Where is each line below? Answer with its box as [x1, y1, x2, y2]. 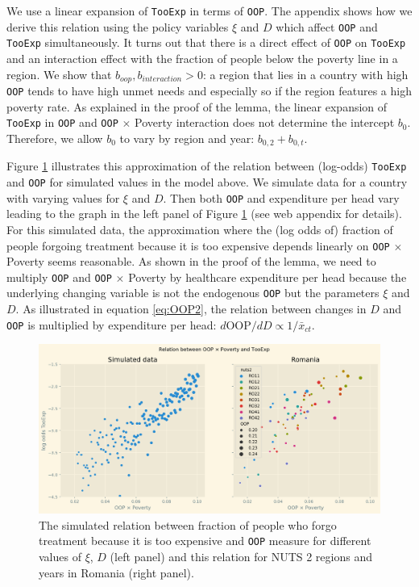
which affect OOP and [276, 18, 378, 35]
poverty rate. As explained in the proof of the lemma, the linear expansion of [6, 98, 388, 115]
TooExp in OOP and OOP [6, 114, 118, 131]
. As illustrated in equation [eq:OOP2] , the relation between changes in [15, 300, 367, 317]
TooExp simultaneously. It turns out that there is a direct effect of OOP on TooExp [6, 34, 406, 51]
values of [39, 548, 81, 565]
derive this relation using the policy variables [6, 18, 229, 35]
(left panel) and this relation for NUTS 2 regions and [110, 548, 372, 565]
